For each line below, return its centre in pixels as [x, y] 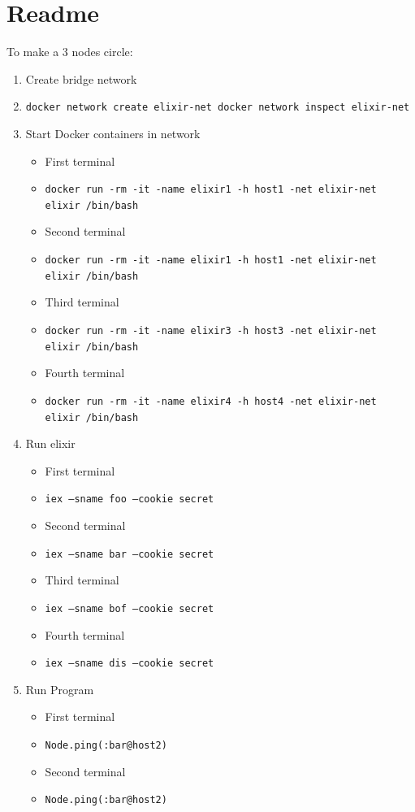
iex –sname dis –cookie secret [130, 664]
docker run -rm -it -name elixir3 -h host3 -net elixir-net [211, 330]
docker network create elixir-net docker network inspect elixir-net [218, 108]
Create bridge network [81, 78]
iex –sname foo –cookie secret [130, 499]
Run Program [60, 689]
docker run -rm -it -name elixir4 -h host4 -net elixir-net [211, 401]
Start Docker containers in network [113, 133]
